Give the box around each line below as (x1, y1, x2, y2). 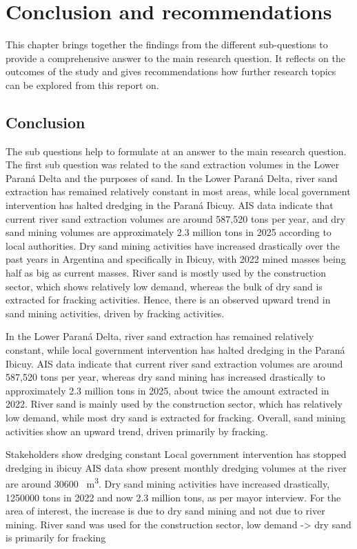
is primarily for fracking (6, 530, 106, 545)
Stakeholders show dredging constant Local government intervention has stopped (6, 447, 347, 461)
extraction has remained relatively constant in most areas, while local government (6, 184, 351, 199)
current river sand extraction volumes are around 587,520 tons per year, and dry (6, 211, 345, 226)
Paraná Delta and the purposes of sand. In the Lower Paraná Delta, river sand (6, 170, 338, 185)
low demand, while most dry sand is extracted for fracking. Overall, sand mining (6, 410, 346, 424)
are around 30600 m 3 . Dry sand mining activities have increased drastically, (6, 475, 330, 491)
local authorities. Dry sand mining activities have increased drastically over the (6, 238, 340, 252)
